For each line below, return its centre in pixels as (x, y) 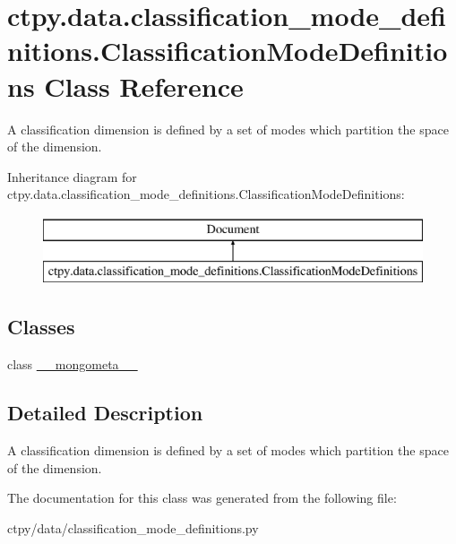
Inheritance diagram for (72, 176)
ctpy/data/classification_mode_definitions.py (133, 527)
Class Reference (144, 86)
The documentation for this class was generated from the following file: (202, 498)
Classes (41, 327)
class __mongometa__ (73, 364)
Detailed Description (105, 413)
